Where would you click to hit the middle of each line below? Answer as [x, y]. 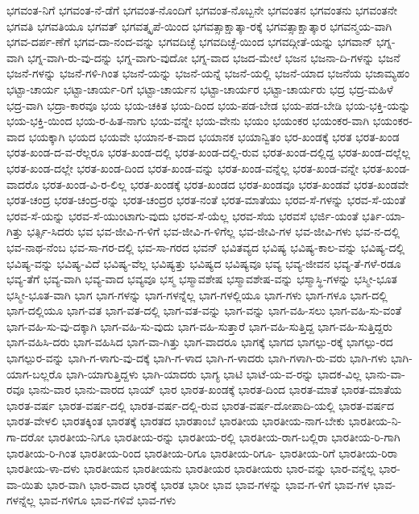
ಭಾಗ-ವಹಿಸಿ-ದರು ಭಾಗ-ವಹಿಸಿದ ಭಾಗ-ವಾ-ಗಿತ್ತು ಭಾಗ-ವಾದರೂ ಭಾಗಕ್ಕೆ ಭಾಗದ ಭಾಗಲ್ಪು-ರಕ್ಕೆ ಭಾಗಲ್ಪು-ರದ [200, 342]
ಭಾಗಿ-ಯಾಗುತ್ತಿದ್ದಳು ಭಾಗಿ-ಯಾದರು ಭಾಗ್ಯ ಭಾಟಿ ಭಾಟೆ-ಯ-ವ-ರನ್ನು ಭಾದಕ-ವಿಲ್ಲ [214, 373]
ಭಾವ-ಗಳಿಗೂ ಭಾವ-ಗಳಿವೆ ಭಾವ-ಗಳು [108, 500]
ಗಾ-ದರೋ [26, 437]
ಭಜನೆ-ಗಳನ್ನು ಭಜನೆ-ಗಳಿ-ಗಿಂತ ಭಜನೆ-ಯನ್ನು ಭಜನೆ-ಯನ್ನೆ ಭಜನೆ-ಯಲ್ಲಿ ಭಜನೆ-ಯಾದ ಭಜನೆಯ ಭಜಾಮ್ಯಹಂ [208, 73]
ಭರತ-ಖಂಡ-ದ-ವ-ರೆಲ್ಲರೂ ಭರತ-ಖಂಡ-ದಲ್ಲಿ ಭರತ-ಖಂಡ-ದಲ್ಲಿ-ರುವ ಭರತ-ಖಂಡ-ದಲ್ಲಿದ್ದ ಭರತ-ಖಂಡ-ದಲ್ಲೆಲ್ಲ [208, 152]
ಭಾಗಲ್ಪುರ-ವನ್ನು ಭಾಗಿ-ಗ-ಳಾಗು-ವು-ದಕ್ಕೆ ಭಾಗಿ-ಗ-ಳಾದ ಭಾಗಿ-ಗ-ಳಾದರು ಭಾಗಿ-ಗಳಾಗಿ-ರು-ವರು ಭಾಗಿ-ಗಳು [197, 358]
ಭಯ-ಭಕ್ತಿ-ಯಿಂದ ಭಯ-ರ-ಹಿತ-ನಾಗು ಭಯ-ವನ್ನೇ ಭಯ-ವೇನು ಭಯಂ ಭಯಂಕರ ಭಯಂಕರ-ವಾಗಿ [188, 121]
